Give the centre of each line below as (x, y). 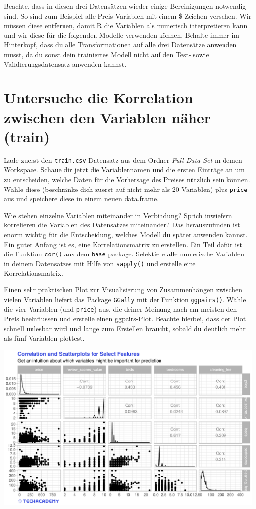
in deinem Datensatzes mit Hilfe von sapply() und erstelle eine (100, 263)
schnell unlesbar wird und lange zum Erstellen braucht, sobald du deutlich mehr (125, 328)
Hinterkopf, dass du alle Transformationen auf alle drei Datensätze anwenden (120, 45)
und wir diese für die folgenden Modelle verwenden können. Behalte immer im (122, 35)
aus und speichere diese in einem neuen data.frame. (81, 199)
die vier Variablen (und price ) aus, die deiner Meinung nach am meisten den (121, 309)
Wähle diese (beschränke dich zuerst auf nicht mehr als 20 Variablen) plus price (126, 189)
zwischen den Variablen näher (107, 117)
